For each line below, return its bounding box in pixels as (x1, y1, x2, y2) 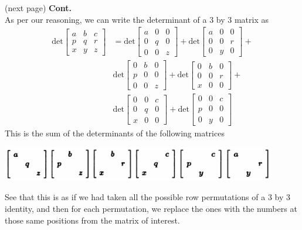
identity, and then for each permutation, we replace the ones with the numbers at (5, 202, 297, 214)
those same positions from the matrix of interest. (5, 214, 180, 226)
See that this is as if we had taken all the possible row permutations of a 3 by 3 (5, 191, 291, 203)
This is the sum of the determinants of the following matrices (5, 126, 225, 139)
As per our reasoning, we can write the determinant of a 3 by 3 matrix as (5, 13, 269, 25)
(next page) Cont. (5, 2, 72, 13)
